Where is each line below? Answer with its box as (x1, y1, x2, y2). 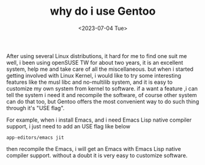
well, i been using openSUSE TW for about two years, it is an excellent (6, 59, 184, 66)
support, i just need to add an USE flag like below (6, 122, 130, 130)
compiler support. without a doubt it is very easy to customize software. (6, 152, 188, 159)
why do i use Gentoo (50, 4, 156, 18)
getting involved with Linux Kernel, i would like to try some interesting (6, 71, 182, 79)
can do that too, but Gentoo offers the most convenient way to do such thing (6, 98, 199, 105)
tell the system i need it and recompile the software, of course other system (6, 91, 197, 98)
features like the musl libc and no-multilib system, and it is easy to (6, 78, 173, 86)
